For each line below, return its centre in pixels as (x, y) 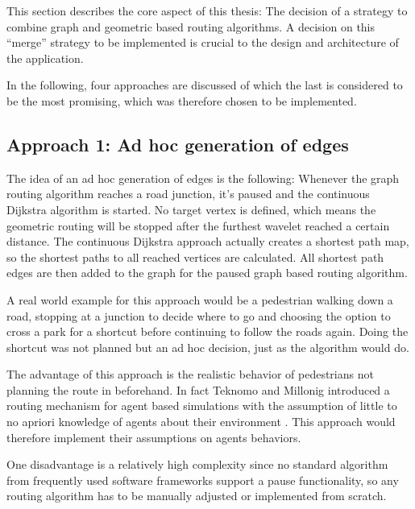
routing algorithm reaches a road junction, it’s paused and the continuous (188, 194)
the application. (45, 58)
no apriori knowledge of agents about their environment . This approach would (201, 422)
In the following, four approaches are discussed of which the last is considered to (205, 85)
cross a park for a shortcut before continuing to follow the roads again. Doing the (207, 331)
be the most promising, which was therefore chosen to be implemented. (182, 100)
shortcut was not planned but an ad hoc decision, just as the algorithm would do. (208, 347)
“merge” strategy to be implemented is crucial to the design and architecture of (203, 42)
